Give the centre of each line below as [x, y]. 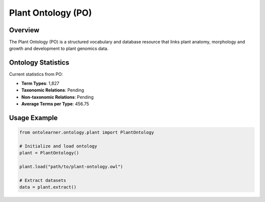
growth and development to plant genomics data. [59, 48]
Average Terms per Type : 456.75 [55, 104]
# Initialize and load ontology [58, 146]
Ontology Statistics [39, 63]
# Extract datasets [43, 180]
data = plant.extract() [48, 187]
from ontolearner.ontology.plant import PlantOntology [87, 132]
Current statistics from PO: [36, 74]
